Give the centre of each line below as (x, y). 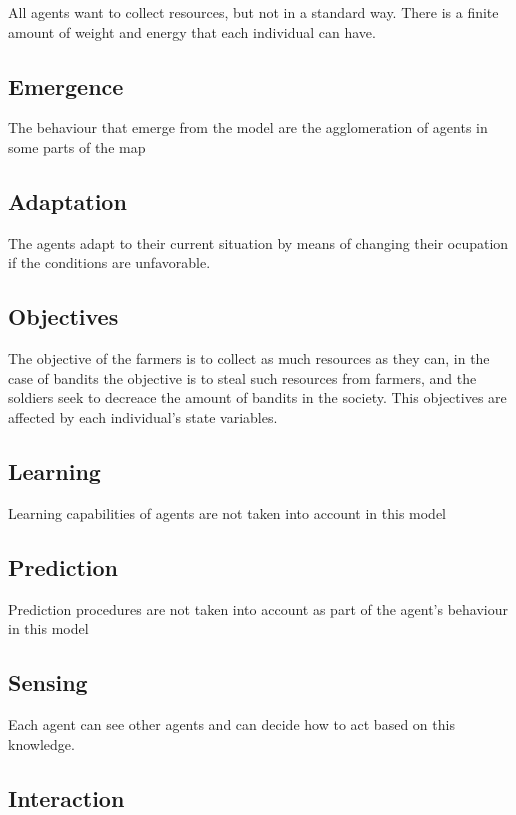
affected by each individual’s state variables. (143, 416)
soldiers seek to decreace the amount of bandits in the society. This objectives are (257, 397)
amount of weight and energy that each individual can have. (192, 31)
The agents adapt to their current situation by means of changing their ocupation (258, 242)
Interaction (66, 797)
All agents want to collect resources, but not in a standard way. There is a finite (253, 12)
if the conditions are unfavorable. (109, 262)
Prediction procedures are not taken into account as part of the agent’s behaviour (258, 608)
